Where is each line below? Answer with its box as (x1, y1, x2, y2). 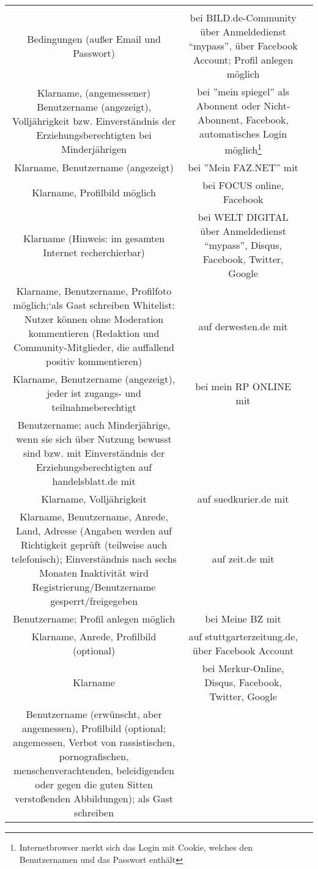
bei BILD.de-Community (190, 10, 297, 24)
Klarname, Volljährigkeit (41, 492, 147, 506)
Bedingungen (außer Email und (27, 31, 161, 46)
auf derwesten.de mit (198, 319, 288, 333)
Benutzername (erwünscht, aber (26, 707, 162, 722)
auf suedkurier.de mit (197, 492, 289, 506)
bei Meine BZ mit (205, 612, 281, 626)
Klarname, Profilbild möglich (32, 185, 156, 199)
